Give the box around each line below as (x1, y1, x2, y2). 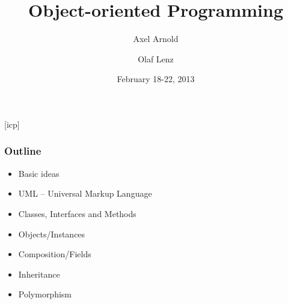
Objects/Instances (18, 227, 85, 240)
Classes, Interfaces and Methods (18, 207, 136, 219)
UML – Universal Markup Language (18, 187, 152, 200)
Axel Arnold (133, 32, 179, 45)
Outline (4, 143, 41, 158)
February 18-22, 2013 (117, 73, 195, 85)
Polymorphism (18, 288, 72, 300)
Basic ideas (18, 167, 60, 179)
